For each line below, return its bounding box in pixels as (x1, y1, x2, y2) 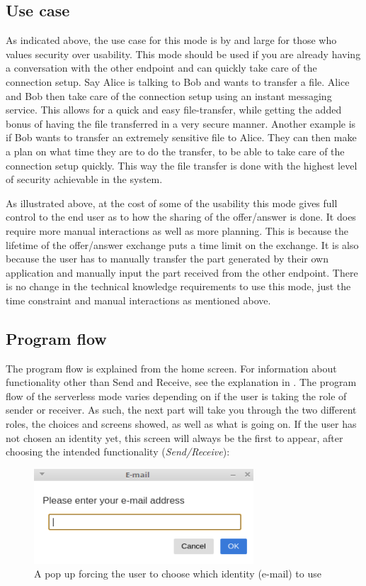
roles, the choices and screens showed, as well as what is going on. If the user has (6, 416, 357, 431)
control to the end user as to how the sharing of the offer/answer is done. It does (6, 209, 356, 224)
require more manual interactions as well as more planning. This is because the (6, 223, 349, 238)
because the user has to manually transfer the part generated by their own (6, 251, 328, 266)
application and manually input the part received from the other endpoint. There (6, 265, 358, 280)
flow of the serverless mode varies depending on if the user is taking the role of (6, 388, 347, 403)
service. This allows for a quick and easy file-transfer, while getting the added (6, 102, 342, 117)
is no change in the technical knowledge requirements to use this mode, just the (6, 279, 351, 294)
